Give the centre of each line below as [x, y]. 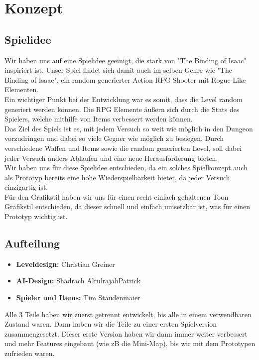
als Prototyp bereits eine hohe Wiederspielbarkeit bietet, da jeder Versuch [117, 177]
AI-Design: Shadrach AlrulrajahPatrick [78, 281]
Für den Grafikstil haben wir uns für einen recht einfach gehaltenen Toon [117, 196]
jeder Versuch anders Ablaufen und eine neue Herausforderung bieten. [111, 158]
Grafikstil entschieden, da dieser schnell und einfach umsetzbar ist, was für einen [128, 206]
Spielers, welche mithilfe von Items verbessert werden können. [99, 119]
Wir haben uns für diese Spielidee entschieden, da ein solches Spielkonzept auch [126, 168]
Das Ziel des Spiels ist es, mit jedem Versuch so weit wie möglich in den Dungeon [129, 128]
